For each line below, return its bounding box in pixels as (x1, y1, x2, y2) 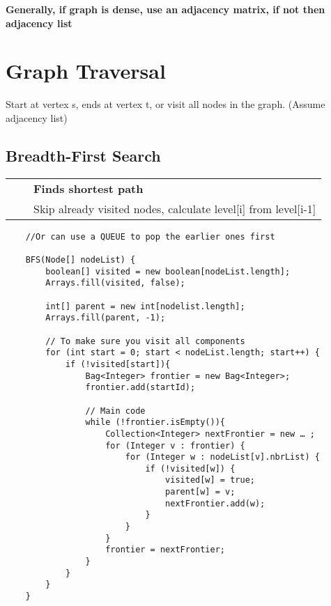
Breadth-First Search (6, 144, 161, 166)
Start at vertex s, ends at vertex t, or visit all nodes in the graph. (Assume (6, 97, 325, 111)
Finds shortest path (33, 180, 144, 196)
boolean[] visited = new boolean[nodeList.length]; (45, 266, 291, 277)
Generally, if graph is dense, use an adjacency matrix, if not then (6, 2, 325, 16)
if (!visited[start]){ (65, 359, 171, 369)
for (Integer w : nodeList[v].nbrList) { (125, 452, 321, 463)
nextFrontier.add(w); (165, 498, 265, 508)
